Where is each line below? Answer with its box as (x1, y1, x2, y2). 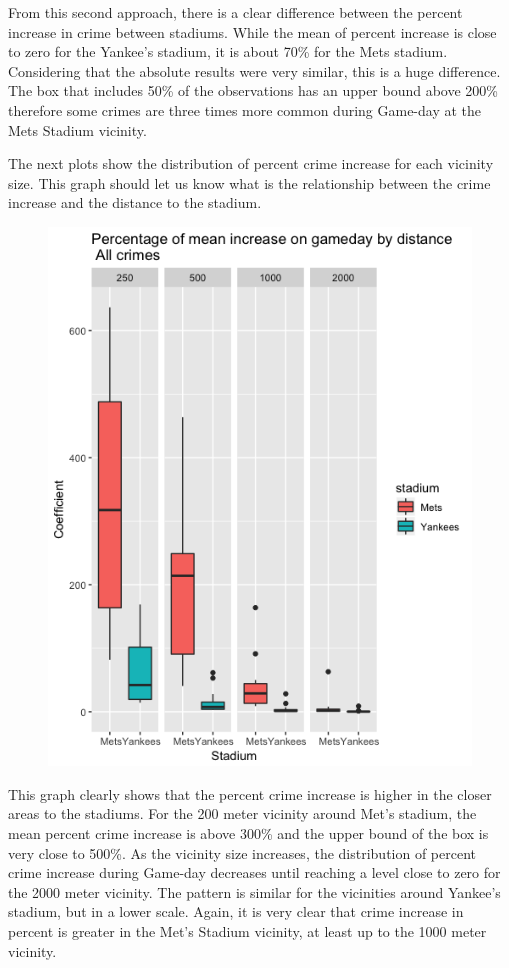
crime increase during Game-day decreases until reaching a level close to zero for (8, 862, 501, 883)
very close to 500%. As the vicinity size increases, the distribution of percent (8, 842, 477, 863)
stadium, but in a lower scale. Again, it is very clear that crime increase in (8, 901, 464, 922)
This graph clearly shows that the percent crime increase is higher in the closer (8, 783, 492, 804)
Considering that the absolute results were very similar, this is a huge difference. (8, 60, 501, 81)
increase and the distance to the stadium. (8, 192, 262, 213)
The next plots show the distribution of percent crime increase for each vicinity (8, 153, 494, 174)
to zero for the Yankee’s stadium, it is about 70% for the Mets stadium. (8, 41, 448, 62)
